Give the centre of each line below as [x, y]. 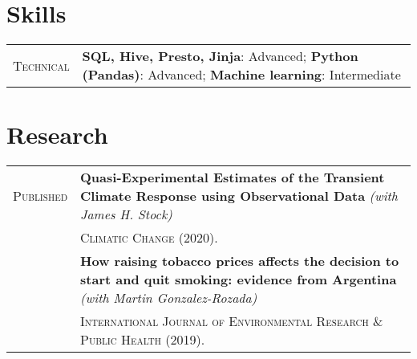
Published [40, 196]
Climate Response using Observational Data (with [239, 196]
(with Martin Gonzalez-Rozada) [169, 298]
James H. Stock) [126, 214]
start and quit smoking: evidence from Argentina [239, 279]
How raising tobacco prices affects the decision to [240, 261]
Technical [41, 65]
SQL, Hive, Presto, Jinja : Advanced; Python [220, 56]
